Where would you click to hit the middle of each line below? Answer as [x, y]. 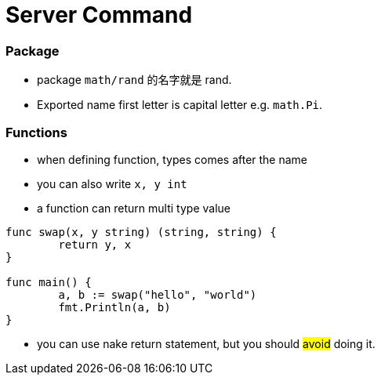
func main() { [49, 282]
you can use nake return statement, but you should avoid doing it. [206, 343]
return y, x [95, 244]
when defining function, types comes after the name [172, 159]
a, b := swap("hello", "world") [158, 294]
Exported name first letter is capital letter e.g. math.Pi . [180, 105]
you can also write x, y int [112, 183]
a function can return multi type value [134, 208]
